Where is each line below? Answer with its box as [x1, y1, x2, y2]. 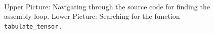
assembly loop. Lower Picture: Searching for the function [4, 11, 180, 21]
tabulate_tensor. [4, 23, 62, 30]
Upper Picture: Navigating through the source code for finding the [4, 1, 210, 11]
